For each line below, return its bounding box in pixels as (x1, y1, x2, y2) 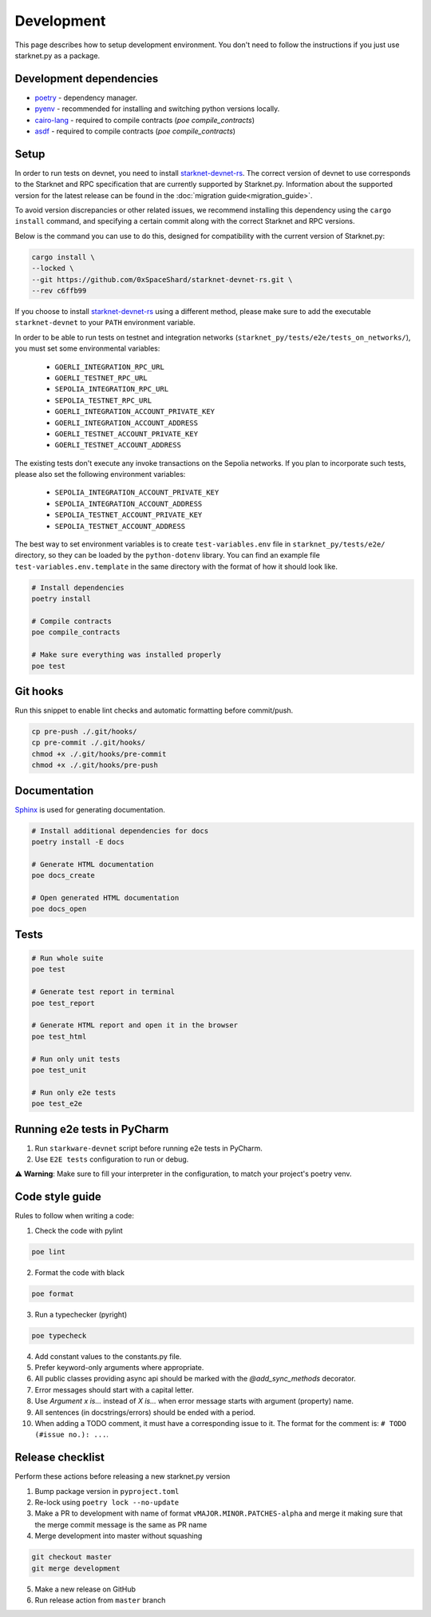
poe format (31, 1289, 74, 1298)
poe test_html (31, 1031, 87, 1041)
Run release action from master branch (34, 1595, 166, 1605)
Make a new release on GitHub (34, 1584, 136, 1594)
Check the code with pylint (34, 1226, 123, 1235)
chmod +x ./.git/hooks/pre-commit (31, 749, 167, 758)
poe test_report (31, 999, 96, 1007)
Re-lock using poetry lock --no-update (34, 1498, 180, 1507)
